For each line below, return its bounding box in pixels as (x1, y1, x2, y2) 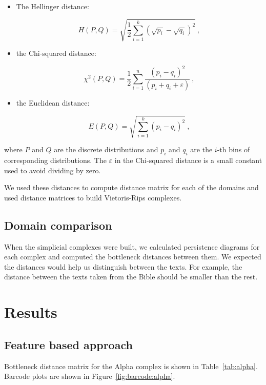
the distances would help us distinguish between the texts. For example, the (4, 261, 242, 272)
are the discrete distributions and (54, 144, 158, 155)
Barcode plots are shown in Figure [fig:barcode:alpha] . (4, 371, 175, 381)
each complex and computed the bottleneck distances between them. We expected (4, 251, 261, 262)
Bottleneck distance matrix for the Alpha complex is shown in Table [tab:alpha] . (4, 360, 258, 371)
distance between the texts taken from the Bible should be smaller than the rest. (4, 271, 258, 282)
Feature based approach (4, 336, 133, 352)
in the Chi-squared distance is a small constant (114, 155, 262, 166)
